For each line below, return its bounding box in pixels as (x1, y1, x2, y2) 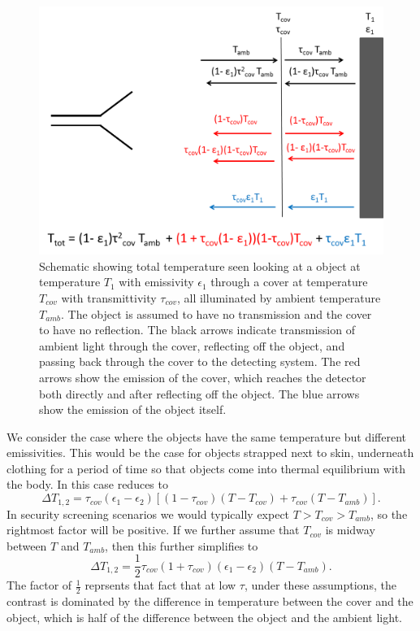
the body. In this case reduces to (6, 476, 168, 493)
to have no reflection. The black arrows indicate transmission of (39, 321, 355, 338)
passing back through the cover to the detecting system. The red (39, 353, 361, 370)
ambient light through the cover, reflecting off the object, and (39, 337, 345, 354)
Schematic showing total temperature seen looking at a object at (39, 257, 361, 274)
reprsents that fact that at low (84, 577, 236, 594)
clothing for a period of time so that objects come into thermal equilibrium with (6, 459, 406, 477)
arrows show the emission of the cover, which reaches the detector (39, 368, 366, 385)
